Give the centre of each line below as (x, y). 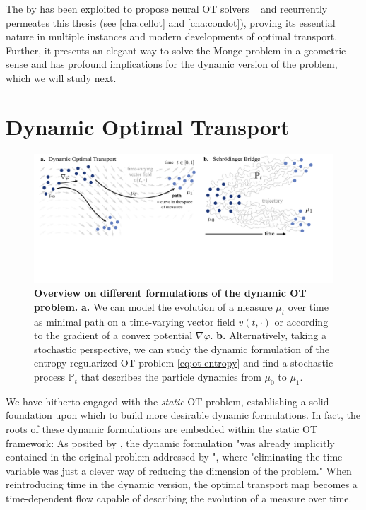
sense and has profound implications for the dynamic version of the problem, (172, 64)
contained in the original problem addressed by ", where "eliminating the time (174, 457)
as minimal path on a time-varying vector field (135, 321)
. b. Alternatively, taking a (268, 335)
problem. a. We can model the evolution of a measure (153, 306)
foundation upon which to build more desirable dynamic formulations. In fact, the (183, 415)
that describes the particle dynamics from (171, 377)
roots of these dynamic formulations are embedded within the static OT (162, 429)
